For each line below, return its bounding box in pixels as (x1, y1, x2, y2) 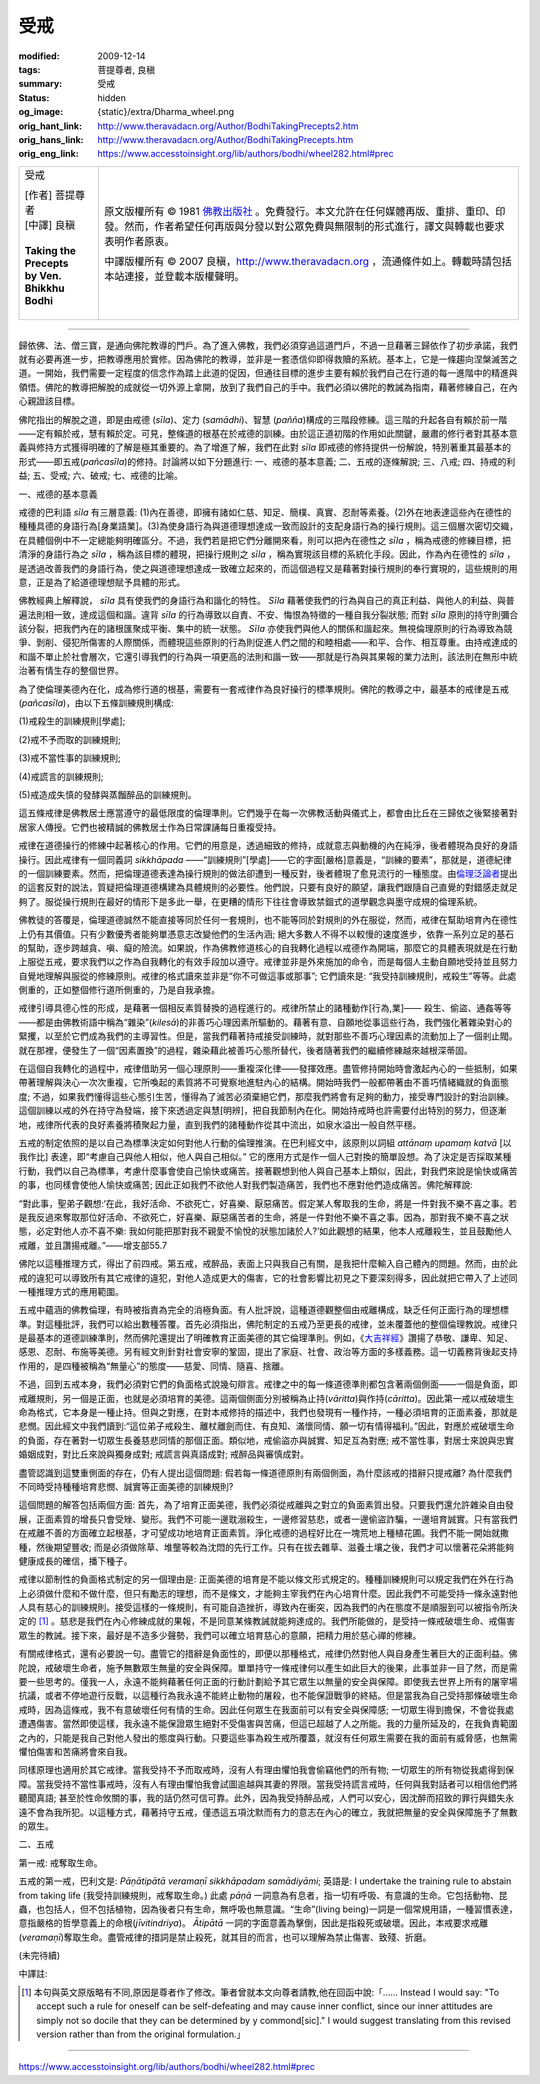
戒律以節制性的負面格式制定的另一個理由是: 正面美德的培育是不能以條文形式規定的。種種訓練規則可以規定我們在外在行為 (18, 1573, 514, 1585)
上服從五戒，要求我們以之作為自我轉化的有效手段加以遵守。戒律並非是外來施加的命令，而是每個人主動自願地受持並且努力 (18, 956, 518, 968)
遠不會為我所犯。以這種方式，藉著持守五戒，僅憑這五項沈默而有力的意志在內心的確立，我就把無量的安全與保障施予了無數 (18, 1806, 518, 1818)
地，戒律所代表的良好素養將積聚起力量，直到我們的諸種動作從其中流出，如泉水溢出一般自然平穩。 (18, 1118, 422, 1130)
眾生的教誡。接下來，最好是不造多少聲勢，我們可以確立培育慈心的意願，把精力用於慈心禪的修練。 (18, 1629, 422, 1641)
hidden (97, 91, 127, 104)
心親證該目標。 (18, 395, 80, 407)
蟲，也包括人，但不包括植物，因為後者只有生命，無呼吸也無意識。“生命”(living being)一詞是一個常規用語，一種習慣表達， (18, 1903, 519, 1915)
